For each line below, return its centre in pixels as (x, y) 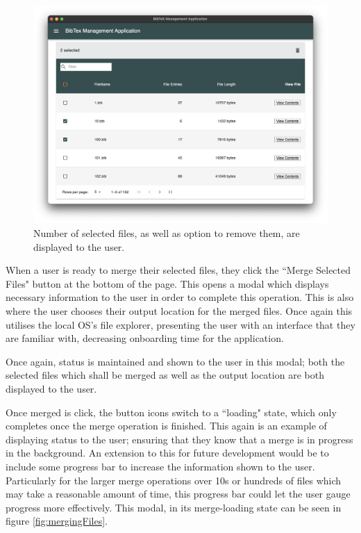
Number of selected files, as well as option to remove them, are (167, 233)
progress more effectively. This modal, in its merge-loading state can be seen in (174, 507)
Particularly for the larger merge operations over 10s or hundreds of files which (174, 480)
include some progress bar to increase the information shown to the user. (160, 466)
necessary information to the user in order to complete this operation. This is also (180, 297)
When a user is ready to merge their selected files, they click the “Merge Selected (178, 270)
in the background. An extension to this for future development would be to (167, 453)
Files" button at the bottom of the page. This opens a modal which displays (167, 283)
